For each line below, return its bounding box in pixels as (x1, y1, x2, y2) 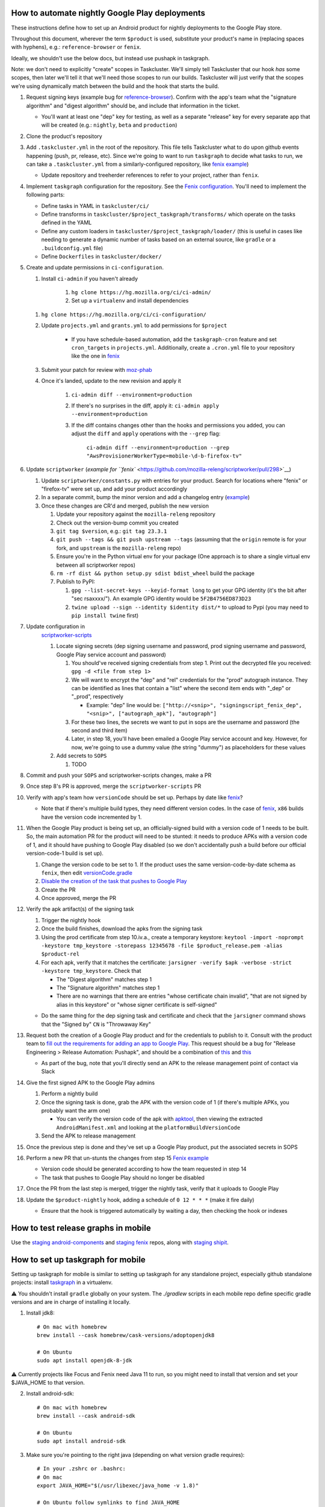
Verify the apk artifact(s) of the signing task (26, 905, 135, 913)
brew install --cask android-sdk (37, 1412, 135, 1420)
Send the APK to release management (41, 1132, 136, 1139)
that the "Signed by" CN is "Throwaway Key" (41, 1021, 152, 1028)
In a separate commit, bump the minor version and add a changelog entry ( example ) (41, 494, 250, 501)
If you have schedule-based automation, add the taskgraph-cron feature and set (71, 335, 277, 343)
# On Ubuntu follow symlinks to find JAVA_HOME (37, 1499, 180, 1506)
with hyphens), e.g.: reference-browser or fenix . (11, 43, 141, 51)
